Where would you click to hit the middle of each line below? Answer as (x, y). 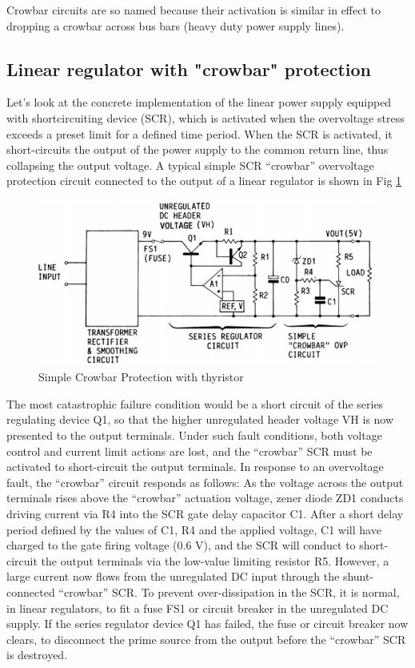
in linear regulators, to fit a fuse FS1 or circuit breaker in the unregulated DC (198, 608)
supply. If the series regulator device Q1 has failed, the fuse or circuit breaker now (207, 624)
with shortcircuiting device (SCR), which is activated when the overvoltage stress (206, 117)
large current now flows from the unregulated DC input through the (173, 576)
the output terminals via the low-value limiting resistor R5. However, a (215, 560)
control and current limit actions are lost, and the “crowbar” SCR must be (190, 451)
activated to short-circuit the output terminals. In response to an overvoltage (195, 467)
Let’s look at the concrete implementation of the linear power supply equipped (199, 102)
